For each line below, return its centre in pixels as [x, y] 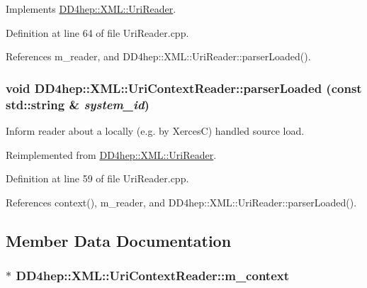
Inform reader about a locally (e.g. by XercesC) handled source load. [155, 130]
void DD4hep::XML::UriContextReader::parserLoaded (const [184, 88]
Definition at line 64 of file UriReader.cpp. [97, 32]
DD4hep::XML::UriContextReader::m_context [152, 275]
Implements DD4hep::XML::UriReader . [91, 9]
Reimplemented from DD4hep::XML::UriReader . [111, 154]
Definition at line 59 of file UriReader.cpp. [97, 178]
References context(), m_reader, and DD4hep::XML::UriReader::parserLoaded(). [181, 202]
